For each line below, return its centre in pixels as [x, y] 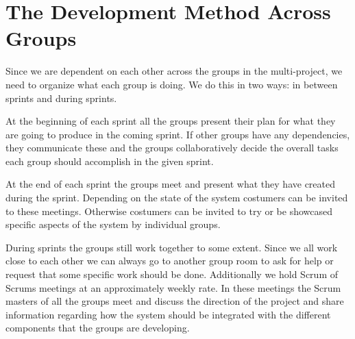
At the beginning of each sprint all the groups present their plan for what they [171, 121]
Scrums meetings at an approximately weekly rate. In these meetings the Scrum [173, 287]
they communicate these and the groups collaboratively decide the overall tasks [172, 148]
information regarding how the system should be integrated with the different [168, 314]
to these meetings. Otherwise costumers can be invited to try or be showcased [169, 211]
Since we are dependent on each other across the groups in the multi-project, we [174, 71]
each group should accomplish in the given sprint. [110, 161]
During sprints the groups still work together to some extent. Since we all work [172, 247]
